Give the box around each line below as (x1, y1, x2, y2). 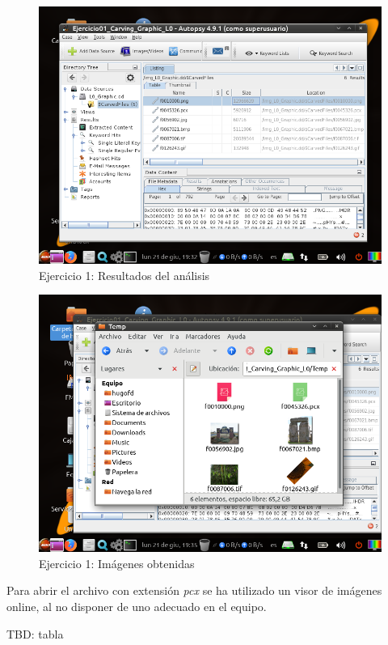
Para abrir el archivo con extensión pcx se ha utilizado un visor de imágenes (6, 582, 382, 599)
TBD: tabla (6, 625, 64, 642)
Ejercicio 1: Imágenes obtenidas (39, 554, 195, 571)
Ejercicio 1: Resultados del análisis (39, 266, 210, 283)
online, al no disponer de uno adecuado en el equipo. (6, 597, 267, 614)
